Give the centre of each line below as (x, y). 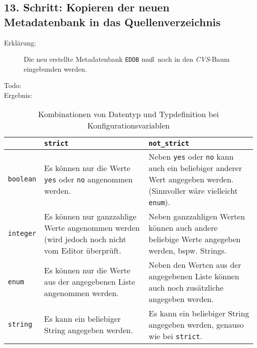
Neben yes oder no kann (191, 156)
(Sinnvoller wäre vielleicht (193, 190)
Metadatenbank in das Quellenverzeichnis (112, 22)
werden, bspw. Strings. (188, 250)
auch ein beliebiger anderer (195, 168)
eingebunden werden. (56, 68)
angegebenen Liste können (194, 276)
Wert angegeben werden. (191, 179)
